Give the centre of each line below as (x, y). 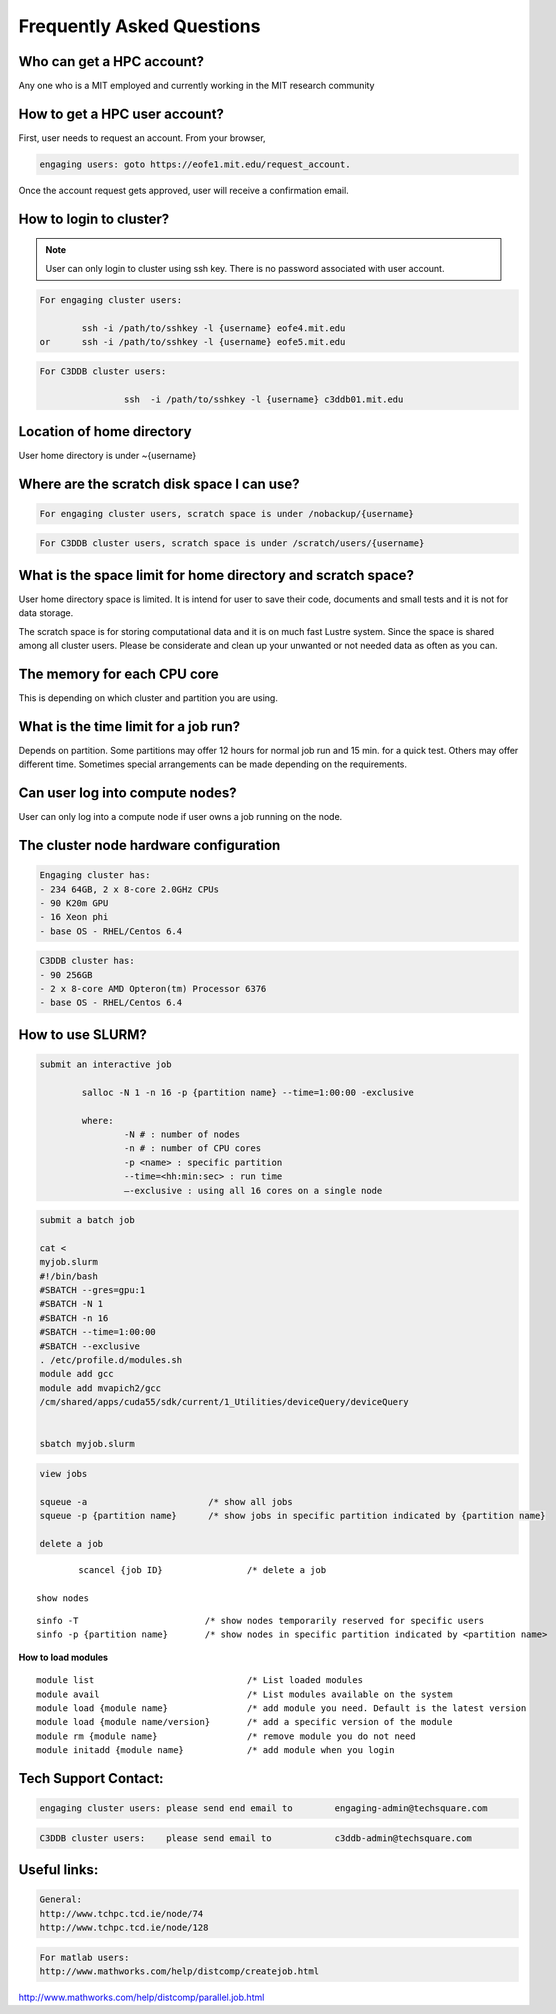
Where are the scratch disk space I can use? (159, 483)
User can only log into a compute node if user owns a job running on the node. (180, 817)
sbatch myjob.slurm (87, 1444)
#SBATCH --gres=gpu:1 (92, 1290)
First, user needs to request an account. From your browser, (142, 137)
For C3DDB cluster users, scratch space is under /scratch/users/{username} (232, 543)
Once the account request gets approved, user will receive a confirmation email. (183, 190)
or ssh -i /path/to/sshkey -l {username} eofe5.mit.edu (192, 341)
